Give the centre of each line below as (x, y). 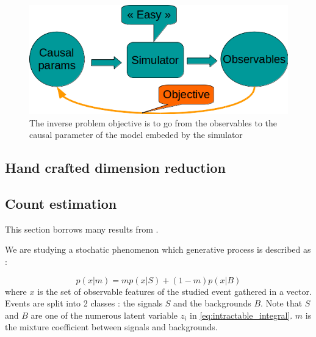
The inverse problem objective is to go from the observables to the (153, 122)
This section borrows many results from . (82, 229)
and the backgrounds (212, 303)
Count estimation (61, 203)
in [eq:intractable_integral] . (241, 315)
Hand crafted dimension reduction (115, 168)
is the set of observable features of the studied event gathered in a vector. (174, 291)
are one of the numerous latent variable (104, 315)
